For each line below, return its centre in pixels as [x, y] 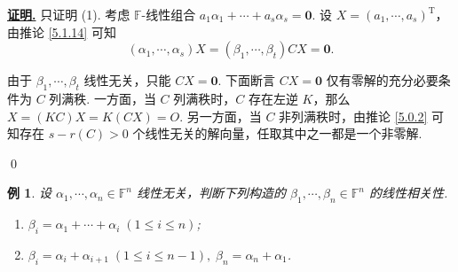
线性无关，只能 [127, 80]
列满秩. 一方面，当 [103, 98]
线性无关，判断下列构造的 [211, 193]
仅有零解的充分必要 [382, 80]
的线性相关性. [408, 193]
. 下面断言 [247, 80]
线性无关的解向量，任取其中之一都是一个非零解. [284, 133]
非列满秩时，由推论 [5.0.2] [353, 116]
